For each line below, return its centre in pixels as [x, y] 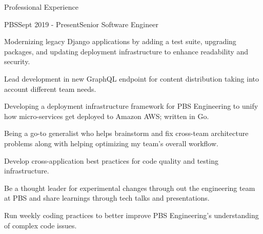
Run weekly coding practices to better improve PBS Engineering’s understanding [131, 215]
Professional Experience [41, 7]
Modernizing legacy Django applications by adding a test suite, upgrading [120, 41]
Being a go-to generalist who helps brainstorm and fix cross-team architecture [126, 133]
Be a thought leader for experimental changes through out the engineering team [130, 188]
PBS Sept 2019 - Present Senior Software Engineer [81, 24]
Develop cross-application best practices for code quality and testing [111, 160]
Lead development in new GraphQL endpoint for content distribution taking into [131, 78]
